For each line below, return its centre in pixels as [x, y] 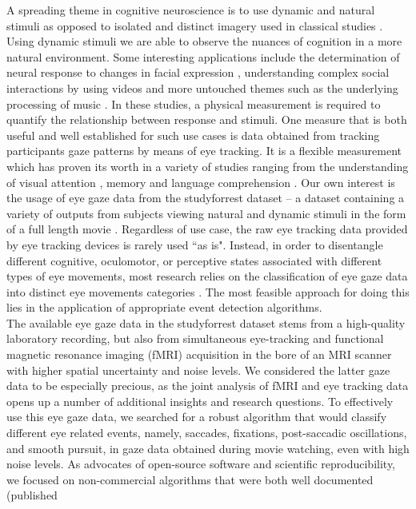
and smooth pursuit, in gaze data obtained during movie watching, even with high [208, 448]
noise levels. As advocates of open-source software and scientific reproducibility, [201, 464]
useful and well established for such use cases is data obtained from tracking [193, 135]
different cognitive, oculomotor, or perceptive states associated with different [194, 260]
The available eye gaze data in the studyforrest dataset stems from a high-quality [206, 322]
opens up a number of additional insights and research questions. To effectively [200, 401]
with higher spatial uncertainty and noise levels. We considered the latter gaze [198, 370]
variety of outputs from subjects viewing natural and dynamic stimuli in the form [206, 213]
